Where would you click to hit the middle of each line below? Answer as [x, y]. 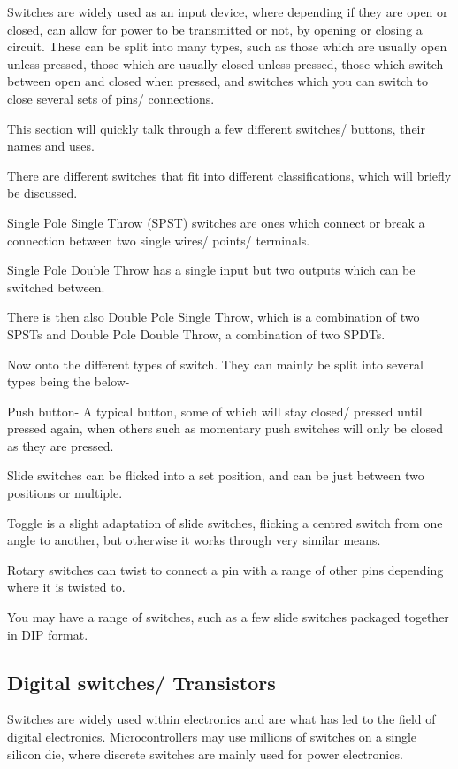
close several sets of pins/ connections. [111, 98]
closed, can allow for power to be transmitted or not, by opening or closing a [215, 29]
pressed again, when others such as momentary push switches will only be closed [225, 428]
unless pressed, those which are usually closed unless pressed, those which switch [225, 63]
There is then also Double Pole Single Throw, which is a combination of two [214, 317]
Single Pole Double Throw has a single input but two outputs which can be [211, 270]
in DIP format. [48, 634]
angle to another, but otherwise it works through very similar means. [194, 540]
